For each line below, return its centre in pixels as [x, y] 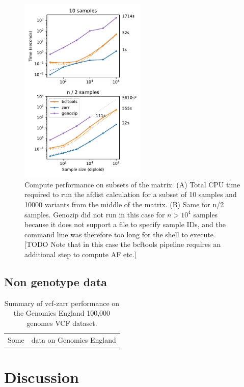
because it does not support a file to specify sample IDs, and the [125, 224]
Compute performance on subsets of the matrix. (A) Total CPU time [132, 184]
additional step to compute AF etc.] [80, 254]
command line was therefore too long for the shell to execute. [120, 234]
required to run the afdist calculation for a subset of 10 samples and [131, 194]
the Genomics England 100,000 [62, 313]
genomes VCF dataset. [62, 323]
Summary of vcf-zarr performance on [62, 303]
